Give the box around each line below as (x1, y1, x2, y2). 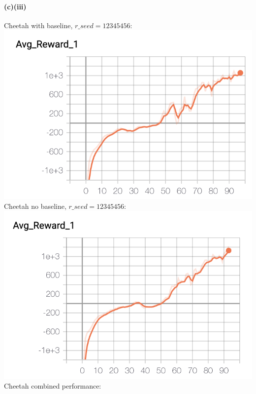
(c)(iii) (4, 1, 27, 11)
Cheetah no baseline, (4, 200, 66, 211)
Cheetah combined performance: (4, 381, 101, 391)
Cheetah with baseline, (4, 20, 73, 30)
